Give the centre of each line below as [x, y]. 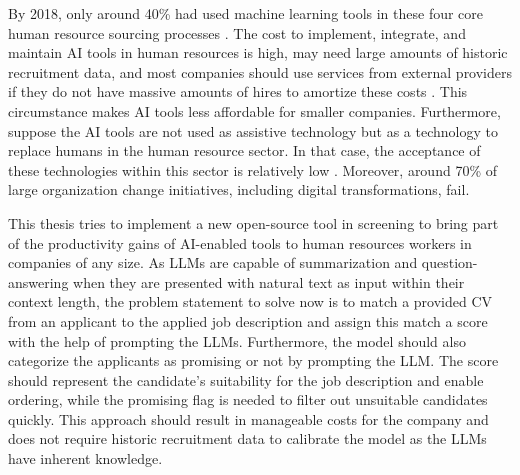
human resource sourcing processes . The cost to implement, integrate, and [237, 32]
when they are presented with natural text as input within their [269, 281]
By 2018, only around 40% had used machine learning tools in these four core [246, 13]
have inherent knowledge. [85, 458]
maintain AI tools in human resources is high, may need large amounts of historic [258, 52]
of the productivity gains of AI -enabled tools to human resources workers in [240, 242]
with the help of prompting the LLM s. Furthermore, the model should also [237, 340]
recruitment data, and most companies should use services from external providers [260, 71]
